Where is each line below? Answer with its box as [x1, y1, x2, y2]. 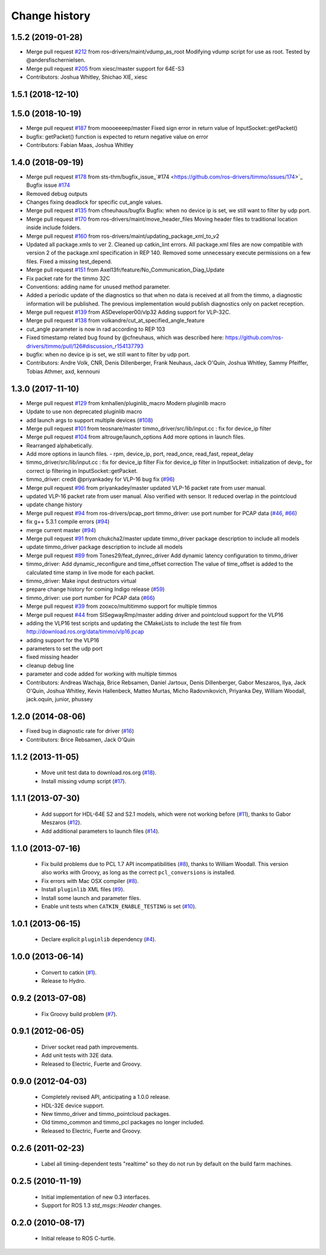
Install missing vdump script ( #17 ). [41, 777, 127, 784]
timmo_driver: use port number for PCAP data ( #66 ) [26, 594, 155, 601]
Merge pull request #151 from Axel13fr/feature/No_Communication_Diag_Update [26, 266, 225, 273]
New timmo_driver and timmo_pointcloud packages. [41, 1110, 171, 1118]
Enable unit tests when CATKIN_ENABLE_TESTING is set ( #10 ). [41, 903, 197, 910]
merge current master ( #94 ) [26, 526, 97, 533]
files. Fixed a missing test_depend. [26, 258, 112, 265]
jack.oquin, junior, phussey [26, 696, 93, 703]
